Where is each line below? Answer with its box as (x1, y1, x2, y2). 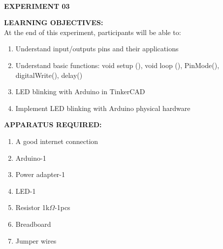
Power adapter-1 (15, 169, 65, 179)
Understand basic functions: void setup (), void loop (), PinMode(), (15, 60, 220, 70)
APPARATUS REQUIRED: (4, 119, 102, 130)
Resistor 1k (15, 202, 50, 213)
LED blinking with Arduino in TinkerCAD (15, 86, 145, 97)
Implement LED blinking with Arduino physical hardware (15, 103, 191, 113)
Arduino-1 (15, 152, 46, 163)
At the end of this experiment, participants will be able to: (4, 27, 181, 37)
